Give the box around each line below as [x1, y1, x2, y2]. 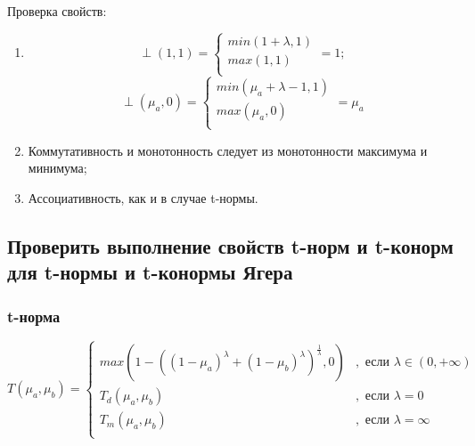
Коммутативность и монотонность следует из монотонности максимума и [28, 141, 428, 159]
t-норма [7, 304, 61, 327]
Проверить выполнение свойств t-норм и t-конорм [7, 231, 454, 259]
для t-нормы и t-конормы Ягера [7, 258, 293, 286]
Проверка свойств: [7, 2, 107, 20]
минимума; [28, 158, 87, 177]
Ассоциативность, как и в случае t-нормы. [28, 188, 258, 207]
